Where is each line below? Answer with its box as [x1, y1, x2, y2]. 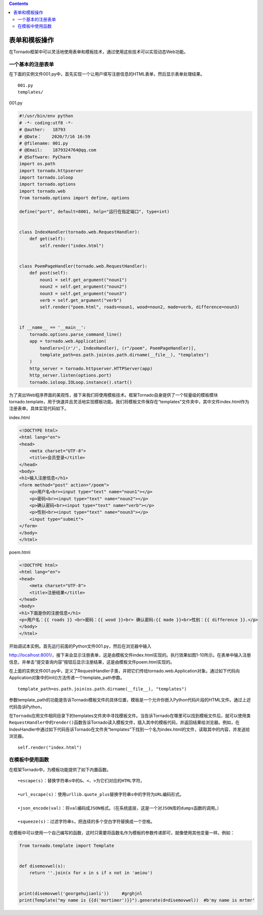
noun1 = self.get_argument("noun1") [39, 277, 127, 282]
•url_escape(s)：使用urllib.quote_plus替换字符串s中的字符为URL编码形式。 [18, 792, 184, 797]
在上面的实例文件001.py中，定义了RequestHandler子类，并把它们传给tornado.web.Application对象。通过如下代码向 [9, 668, 240, 674]
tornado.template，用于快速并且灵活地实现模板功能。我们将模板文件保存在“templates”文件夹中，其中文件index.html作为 [9, 398, 250, 404]
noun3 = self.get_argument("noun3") [39, 291, 127, 296]
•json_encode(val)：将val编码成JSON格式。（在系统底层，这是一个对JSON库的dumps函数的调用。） [18, 805, 222, 811]
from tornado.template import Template [19, 843, 114, 848]
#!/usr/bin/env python [19, 113, 73, 119]
